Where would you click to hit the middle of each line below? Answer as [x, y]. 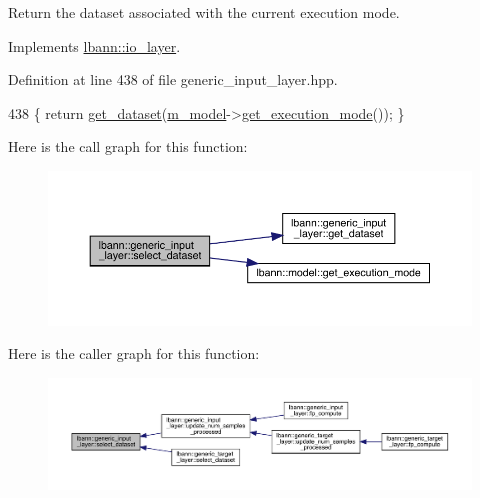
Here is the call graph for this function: [128, 146]
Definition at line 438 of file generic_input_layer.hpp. [173, 79]
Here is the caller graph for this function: [134, 353]
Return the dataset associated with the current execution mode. [204, 12]
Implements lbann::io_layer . [94, 45]
